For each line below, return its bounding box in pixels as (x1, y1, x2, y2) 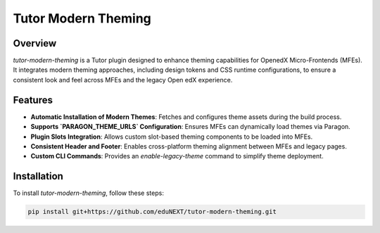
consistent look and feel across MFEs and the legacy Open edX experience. (13, 75, 233, 84)
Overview (13, 37, 57, 49)
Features (13, 94, 53, 106)
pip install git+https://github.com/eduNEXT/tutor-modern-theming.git (27, 208, 277, 216)
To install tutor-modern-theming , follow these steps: (13, 189, 165, 197)
